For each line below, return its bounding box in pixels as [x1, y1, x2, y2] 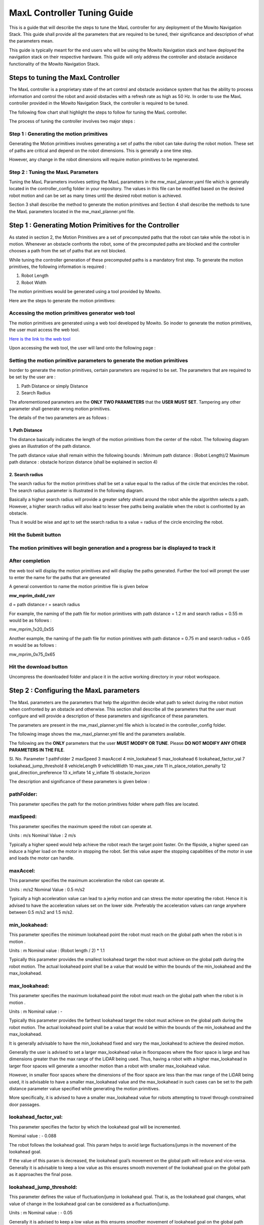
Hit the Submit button [9, 532, 61, 539]
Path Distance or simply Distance [21, 383, 88, 389]
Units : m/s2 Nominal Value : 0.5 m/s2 [9, 886, 85, 892]
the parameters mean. [9, 38, 54, 44]
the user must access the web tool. [9, 327, 80, 333]
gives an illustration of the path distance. [9, 443, 91, 449]
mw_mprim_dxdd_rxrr [9, 592, 55, 598]
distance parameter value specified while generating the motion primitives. [9, 1085, 160, 1091]
